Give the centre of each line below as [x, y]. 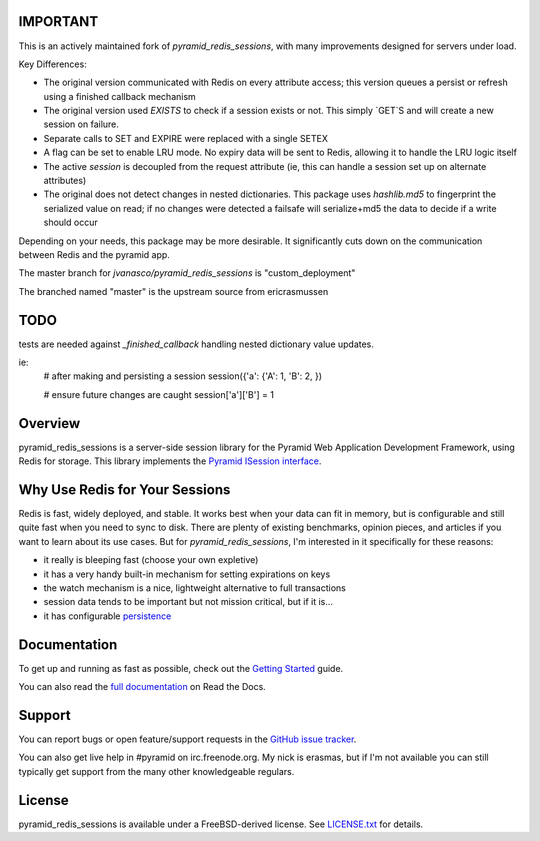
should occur [71, 222]
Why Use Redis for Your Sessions [124, 489]
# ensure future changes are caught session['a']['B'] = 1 [159, 394]
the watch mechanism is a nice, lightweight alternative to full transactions [195, 588]
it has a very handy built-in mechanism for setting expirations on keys [187, 574]
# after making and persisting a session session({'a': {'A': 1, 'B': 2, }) [183, 376]
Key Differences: [52, 64]
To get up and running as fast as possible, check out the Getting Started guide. [181, 668]
